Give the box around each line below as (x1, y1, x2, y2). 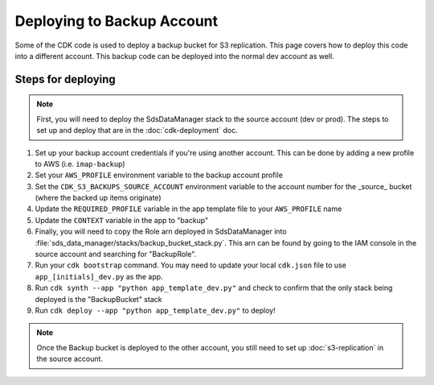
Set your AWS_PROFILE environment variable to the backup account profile (35, 170, 283, 180)
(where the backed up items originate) (35, 193, 162, 203)
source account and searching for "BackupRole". (35, 250, 197, 259)
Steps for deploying (14, 72, 116, 86)
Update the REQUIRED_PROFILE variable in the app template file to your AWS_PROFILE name (35, 204, 342, 213)
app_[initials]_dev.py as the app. (35, 271, 164, 281)
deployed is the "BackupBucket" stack (35, 294, 162, 304)
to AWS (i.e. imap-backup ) (35, 159, 125, 168)
